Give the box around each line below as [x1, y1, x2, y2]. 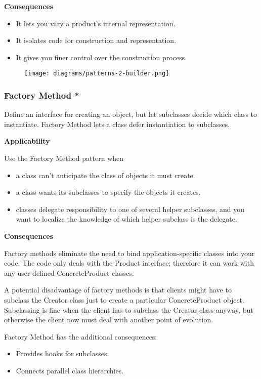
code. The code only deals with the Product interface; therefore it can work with [4, 258, 254, 268]
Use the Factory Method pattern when [4, 153, 124, 163]
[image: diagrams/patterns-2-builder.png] [24, 70, 169, 77]
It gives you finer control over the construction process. [16, 52, 187, 62]
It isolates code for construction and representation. [16, 35, 177, 46]
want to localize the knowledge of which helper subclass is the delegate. [16, 214, 237, 224]
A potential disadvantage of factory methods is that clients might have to [4, 284, 232, 295]
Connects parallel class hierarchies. [16, 365, 124, 375]
